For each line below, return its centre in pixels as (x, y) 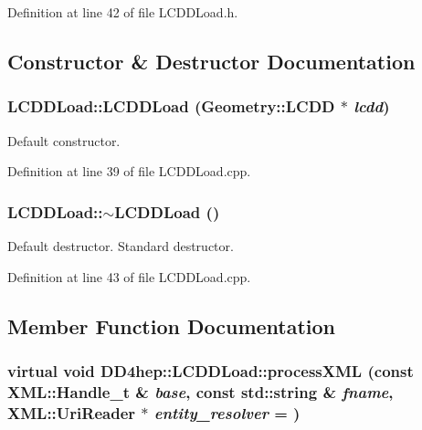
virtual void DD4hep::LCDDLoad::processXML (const (211, 370)
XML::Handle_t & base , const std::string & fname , (200, 391)
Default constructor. (64, 140)
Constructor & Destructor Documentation (211, 61)
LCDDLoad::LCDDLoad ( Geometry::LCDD (171, 106)
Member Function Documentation (172, 325)
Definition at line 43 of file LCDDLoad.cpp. (129, 276)
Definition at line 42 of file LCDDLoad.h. (123, 12)
